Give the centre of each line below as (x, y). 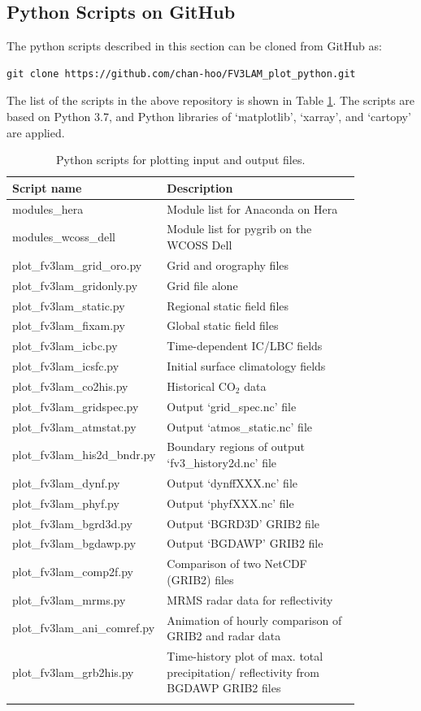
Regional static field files (228, 305)
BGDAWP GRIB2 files (224, 688)
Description (200, 187)
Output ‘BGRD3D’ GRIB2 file (243, 523)
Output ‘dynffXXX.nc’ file (232, 482)
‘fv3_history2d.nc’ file (222, 463)
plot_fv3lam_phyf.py (66, 503)
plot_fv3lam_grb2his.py (73, 672)
